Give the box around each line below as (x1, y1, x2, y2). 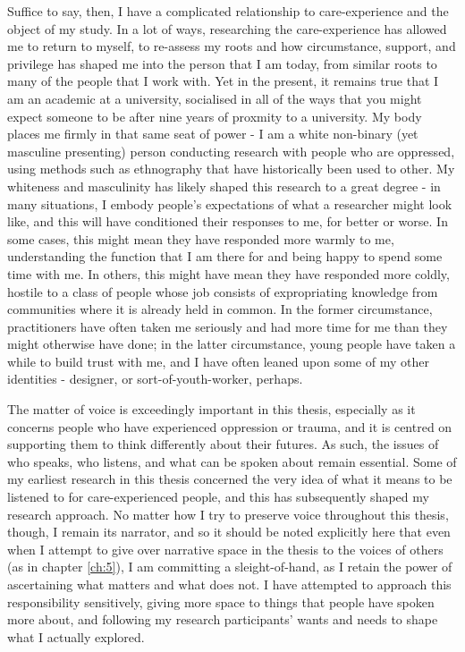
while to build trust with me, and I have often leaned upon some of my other (7, 351, 429, 370)
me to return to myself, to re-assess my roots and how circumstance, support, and (7, 37, 456, 55)
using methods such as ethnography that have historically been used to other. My (7, 159, 455, 178)
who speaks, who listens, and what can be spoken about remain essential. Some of (7, 452, 457, 470)
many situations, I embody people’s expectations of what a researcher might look (7, 194, 452, 213)
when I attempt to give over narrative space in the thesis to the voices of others (7, 539, 444, 558)
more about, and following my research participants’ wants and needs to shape (7, 610, 438, 629)
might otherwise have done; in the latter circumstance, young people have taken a (7, 334, 456, 353)
